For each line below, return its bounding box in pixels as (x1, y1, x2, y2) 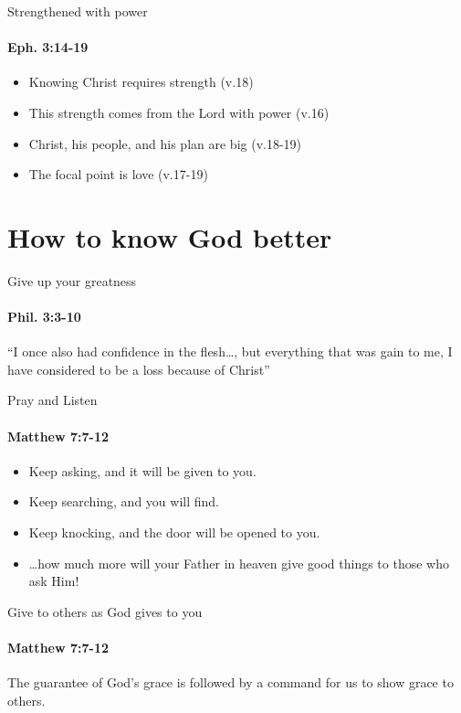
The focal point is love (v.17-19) (28, 165, 208, 184)
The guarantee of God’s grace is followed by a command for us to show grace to (7, 673, 454, 692)
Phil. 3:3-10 (7, 307, 81, 326)
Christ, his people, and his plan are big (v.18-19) (28, 133, 302, 153)
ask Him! (28, 571, 79, 591)
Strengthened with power (7, 2, 148, 20)
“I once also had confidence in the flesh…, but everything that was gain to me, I (7, 342, 453, 361)
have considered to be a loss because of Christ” (7, 359, 270, 378)
